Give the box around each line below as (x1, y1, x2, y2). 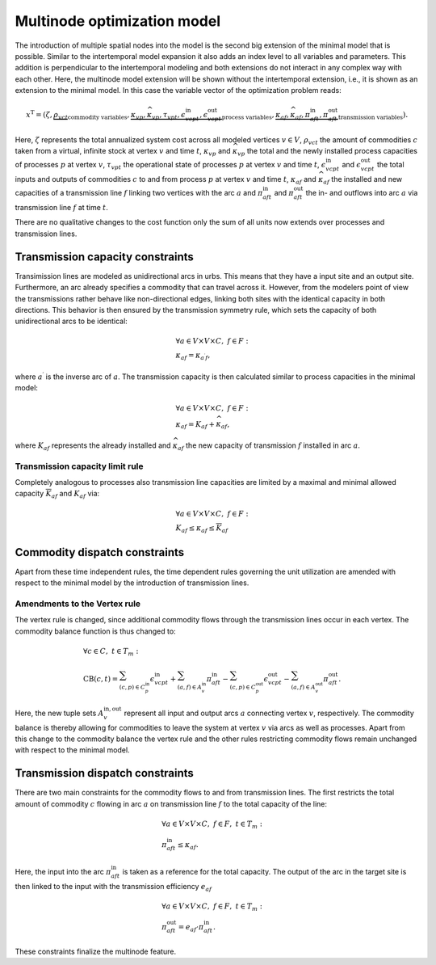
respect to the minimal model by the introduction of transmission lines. (15, 578, 249, 588)
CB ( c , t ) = (82, 674, 119, 683)
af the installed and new (323, 175, 403, 186)
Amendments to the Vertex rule (15, 598, 141, 609)
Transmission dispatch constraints (15, 766, 194, 780)
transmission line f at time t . (15, 203, 109, 213)
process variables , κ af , (221, 110, 290, 121)
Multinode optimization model (15, 12, 221, 30)
